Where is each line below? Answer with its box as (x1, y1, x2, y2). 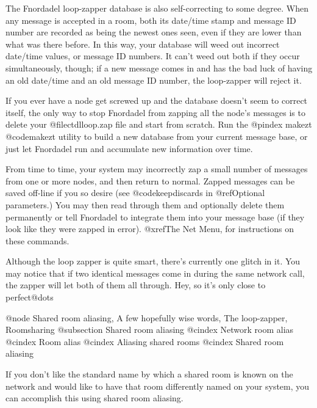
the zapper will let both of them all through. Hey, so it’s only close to (5, 279, 266, 291)
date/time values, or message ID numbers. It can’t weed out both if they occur (5, 49, 300, 62)
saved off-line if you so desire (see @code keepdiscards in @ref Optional (5, 186, 265, 199)
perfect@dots (5, 291, 54, 304)
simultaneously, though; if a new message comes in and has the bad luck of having (5, 61, 313, 74)
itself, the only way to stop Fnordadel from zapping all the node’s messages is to (5, 106, 305, 118)
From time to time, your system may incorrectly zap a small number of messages (5, 162, 308, 175)
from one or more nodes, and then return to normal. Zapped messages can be (5, 174, 295, 187)
